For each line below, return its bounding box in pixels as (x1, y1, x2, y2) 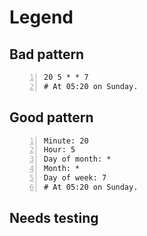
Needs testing (9, 210, 99, 227)
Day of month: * (43, 154, 112, 165)
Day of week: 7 (43, 173, 107, 183)
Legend (9, 6, 74, 29)
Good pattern (9, 109, 94, 126)
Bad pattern (9, 46, 85, 63)
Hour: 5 (43, 145, 76, 155)
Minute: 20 (43, 136, 89, 146)
